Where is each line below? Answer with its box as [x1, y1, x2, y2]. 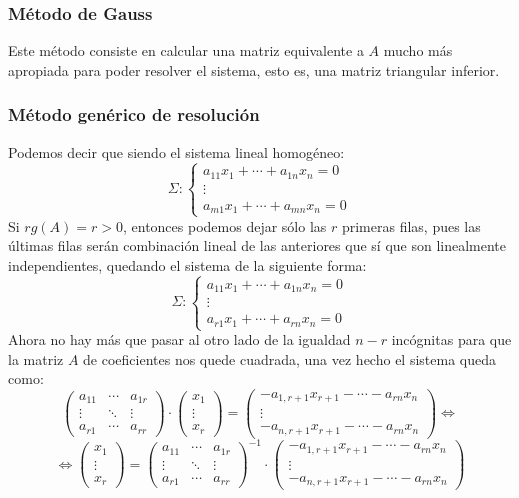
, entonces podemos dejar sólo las [122, 215, 327, 236]
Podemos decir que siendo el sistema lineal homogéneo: [8, 141, 345, 162]
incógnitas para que [391, 329, 512, 349]
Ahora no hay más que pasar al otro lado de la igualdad [8, 329, 351, 349]
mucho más [383, 40, 453, 61]
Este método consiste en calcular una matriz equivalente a [8, 40, 364, 61]
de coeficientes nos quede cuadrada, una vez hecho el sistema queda [83, 348, 496, 369]
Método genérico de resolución [8, 102, 260, 127]
